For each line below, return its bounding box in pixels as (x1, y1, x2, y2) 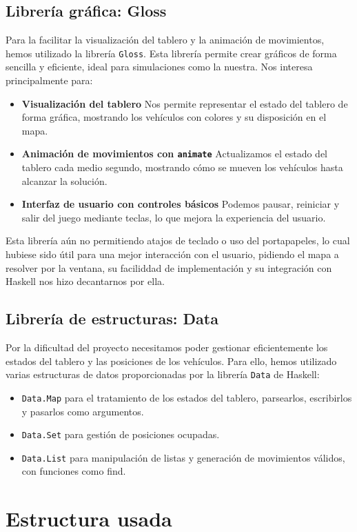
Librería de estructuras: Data (6, 308, 218, 329)
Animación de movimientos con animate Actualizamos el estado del (21, 146, 328, 161)
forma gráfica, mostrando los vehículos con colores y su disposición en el (21, 110, 327, 124)
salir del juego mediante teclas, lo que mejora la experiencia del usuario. (21, 210, 326, 224)
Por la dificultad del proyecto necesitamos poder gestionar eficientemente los (6, 340, 328, 355)
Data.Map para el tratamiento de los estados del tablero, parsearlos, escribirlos (21, 390, 352, 404)
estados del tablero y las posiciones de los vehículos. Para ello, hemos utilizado (6, 353, 337, 368)
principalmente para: (6, 73, 93, 88)
